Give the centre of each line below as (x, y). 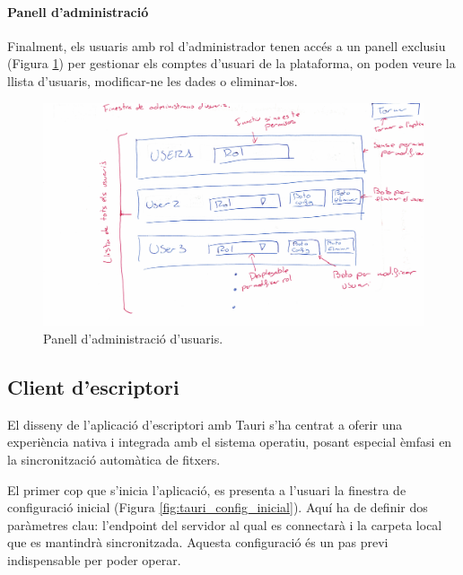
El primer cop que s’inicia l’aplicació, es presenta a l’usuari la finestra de (207, 489)
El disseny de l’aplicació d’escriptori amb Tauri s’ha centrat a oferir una (205, 424)
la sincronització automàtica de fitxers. (114, 459)
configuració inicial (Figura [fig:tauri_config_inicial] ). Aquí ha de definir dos (218, 507)
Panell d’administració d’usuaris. (133, 339)
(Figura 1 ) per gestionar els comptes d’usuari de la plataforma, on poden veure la (231, 63)
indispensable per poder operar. (94, 559)
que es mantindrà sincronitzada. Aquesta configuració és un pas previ (198, 542)
